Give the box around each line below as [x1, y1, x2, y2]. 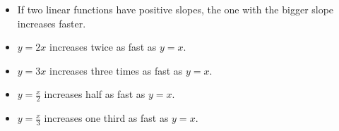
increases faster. [17, 15, 86, 30]
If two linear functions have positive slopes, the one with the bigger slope [17, 2, 334, 16]
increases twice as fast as [49, 39, 157, 54]
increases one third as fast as [44, 111, 169, 125]
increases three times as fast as [49, 63, 183, 77]
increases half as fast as [44, 87, 145, 101]
